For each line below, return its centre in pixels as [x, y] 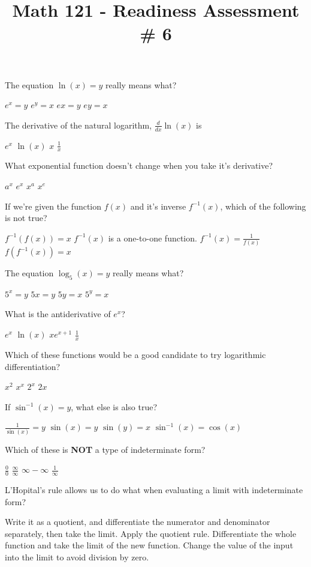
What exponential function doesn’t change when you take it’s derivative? [139, 165]
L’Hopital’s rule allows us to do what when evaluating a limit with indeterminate [154, 490]
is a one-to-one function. [153, 238]
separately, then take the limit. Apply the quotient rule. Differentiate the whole [151, 533]
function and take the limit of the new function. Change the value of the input [149, 545]
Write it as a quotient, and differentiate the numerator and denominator [138, 522]
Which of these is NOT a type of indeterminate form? [105, 449]
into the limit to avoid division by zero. [77, 557]
